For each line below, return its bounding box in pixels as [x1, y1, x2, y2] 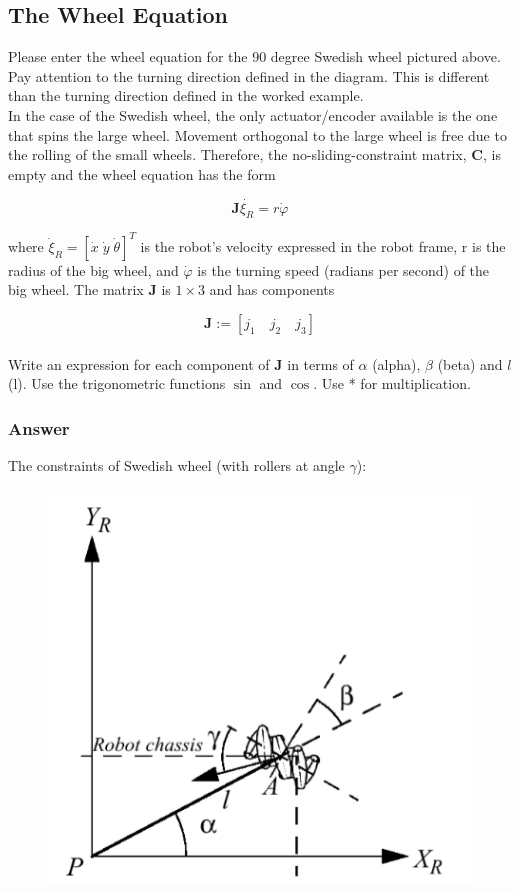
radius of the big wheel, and [8, 259, 179, 280]
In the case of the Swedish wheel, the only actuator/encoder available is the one [8, 104, 498, 125]
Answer [8, 415, 70, 440]
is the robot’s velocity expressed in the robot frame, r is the [140, 235, 506, 256]
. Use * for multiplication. [313, 373, 471, 394]
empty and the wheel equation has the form [8, 163, 276, 184]
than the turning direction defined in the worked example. [8, 85, 364, 106]
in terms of [287, 353, 354, 374]
